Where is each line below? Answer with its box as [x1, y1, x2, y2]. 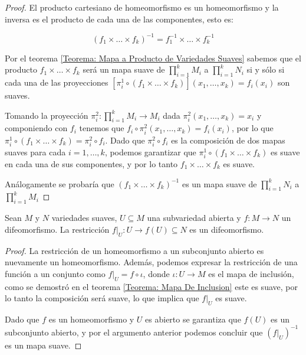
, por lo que [231, 122, 274, 134]
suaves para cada [5, 145, 66, 158]
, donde [143, 267, 170, 279]
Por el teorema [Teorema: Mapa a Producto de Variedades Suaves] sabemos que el [5, 51, 301, 64]
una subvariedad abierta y [147, 211, 241, 224]
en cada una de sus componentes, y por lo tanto [5, 157, 178, 170]
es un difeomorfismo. [189, 223, 264, 235]
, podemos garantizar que [104, 145, 196, 158]
